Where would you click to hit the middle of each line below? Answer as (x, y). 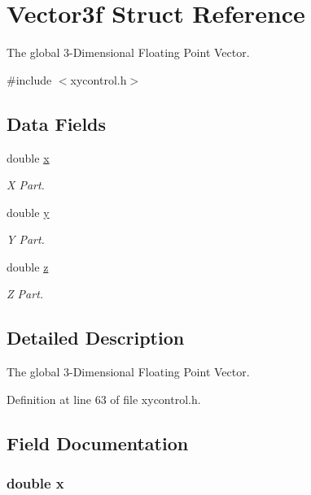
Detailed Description (96, 338)
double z (28, 266)
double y (28, 212)
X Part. (26, 185)
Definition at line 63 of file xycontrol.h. (104, 399)
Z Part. (25, 294)
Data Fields (57, 123)
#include (29, 79)
